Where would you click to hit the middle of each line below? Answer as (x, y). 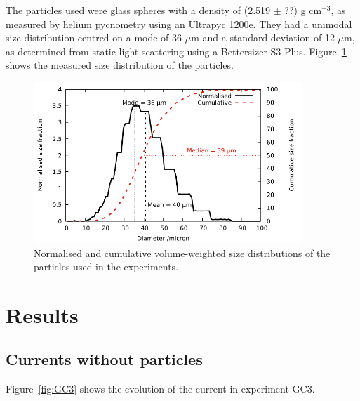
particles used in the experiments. (106, 267)
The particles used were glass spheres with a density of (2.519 (138, 10)
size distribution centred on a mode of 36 (94, 38)
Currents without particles (104, 359)
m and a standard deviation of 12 (263, 38)
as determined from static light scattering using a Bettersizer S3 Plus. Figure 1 (176, 51)
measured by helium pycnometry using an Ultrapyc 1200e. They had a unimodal (179, 24)
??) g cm (303, 10)
